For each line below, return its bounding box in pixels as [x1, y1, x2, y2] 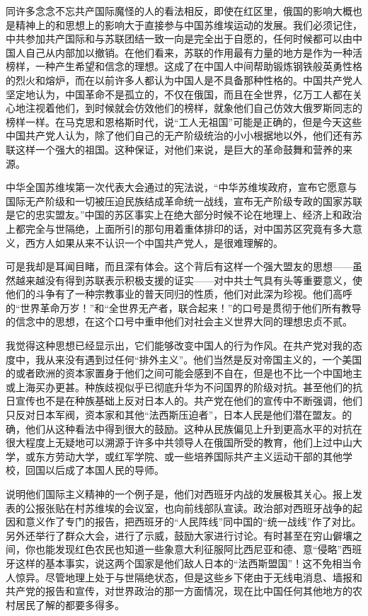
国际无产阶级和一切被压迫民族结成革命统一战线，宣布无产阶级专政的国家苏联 [6, 193, 362, 208]
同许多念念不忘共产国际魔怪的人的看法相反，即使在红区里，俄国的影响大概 [6, 4, 352, 18]
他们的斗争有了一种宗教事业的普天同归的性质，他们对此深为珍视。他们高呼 [6, 286, 352, 301]
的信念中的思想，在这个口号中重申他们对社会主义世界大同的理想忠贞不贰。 [6, 314, 352, 329]
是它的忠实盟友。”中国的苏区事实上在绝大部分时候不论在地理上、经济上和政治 [6, 207, 362, 222]
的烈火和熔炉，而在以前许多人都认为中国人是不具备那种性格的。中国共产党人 [6, 72, 362, 87]
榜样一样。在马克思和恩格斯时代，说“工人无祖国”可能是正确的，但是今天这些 [6, 114, 362, 129]
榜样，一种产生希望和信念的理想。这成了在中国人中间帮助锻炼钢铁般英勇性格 [6, 59, 362, 74]
